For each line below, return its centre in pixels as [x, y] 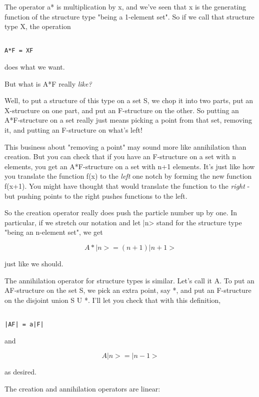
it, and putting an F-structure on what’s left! [73, 130]
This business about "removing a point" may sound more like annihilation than [125, 146]
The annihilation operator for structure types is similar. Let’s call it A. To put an [129, 280]
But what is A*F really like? [48, 83]
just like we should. [34, 263]
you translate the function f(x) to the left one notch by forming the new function [128, 176]
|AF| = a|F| [24, 325]
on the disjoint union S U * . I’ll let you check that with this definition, [113, 300]
